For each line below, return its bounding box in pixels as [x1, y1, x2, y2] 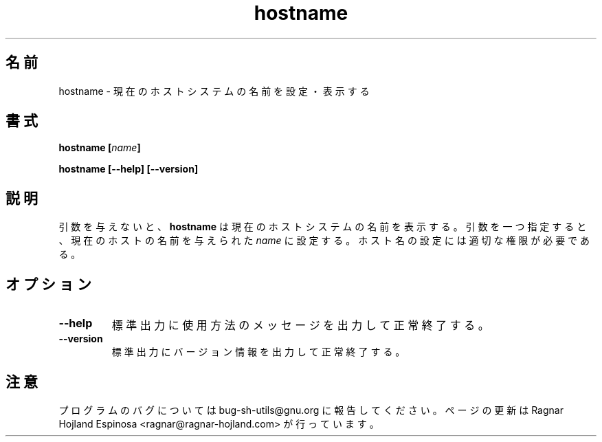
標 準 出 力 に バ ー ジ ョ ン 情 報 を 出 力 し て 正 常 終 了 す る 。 [111, 346, 405, 358]
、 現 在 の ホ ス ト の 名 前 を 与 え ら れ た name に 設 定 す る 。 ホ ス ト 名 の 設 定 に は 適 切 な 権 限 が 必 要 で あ [58, 234, 590, 247]
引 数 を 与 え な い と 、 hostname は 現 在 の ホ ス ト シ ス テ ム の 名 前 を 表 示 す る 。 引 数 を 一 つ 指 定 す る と [58, 221, 587, 233]
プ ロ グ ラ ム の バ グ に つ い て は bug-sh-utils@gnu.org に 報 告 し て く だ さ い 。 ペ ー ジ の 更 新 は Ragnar [58, 404, 564, 416]
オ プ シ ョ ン [5, 275, 91, 293]
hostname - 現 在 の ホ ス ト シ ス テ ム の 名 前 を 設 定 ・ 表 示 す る [58, 85, 370, 97]
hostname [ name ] [58, 142, 141, 154]
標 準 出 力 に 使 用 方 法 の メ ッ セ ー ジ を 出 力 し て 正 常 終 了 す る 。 [111, 318, 489, 333]
